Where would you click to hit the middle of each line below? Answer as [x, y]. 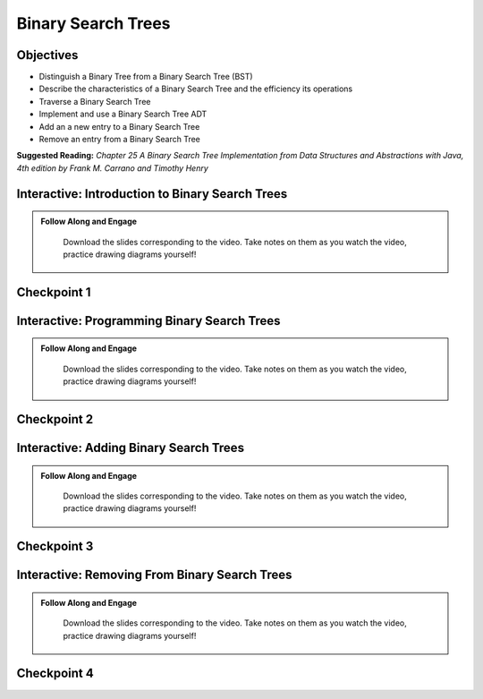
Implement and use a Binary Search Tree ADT [123, 114]
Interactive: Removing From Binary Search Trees [154, 575]
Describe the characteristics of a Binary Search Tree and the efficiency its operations [196, 89]
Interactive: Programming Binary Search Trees [148, 321]
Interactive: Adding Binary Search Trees [131, 448]
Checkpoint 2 [55, 419]
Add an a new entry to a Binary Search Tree [119, 126]
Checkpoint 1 [54, 292]
